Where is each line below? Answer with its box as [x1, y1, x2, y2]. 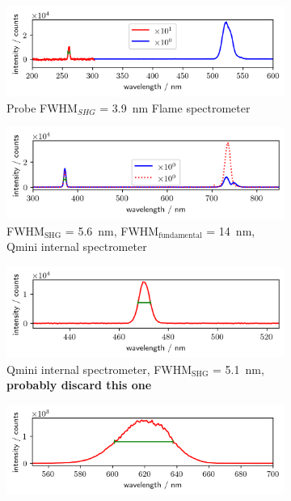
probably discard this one [6, 376, 152, 393]
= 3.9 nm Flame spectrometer [99, 99, 251, 116]
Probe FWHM [6, 99, 78, 116]
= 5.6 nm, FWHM [65, 222, 159, 239]
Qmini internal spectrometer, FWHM [6, 360, 192, 377]
